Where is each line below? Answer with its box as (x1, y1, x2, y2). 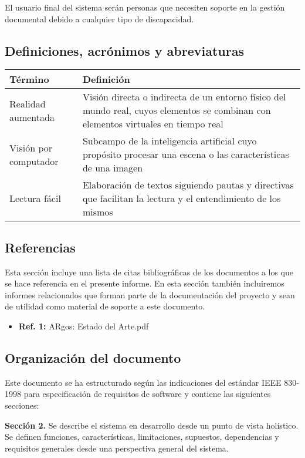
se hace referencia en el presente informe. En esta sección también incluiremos (5, 277, 284, 289)
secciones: (5, 399, 39, 411)
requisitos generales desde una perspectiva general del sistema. (5, 442, 229, 454)
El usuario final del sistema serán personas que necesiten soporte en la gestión (5, 1, 285, 13)
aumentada (9, 110, 55, 124)
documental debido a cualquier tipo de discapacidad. (5, 12, 194, 25)
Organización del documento (5, 348, 181, 366)
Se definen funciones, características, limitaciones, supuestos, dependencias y (5, 430, 279, 443)
